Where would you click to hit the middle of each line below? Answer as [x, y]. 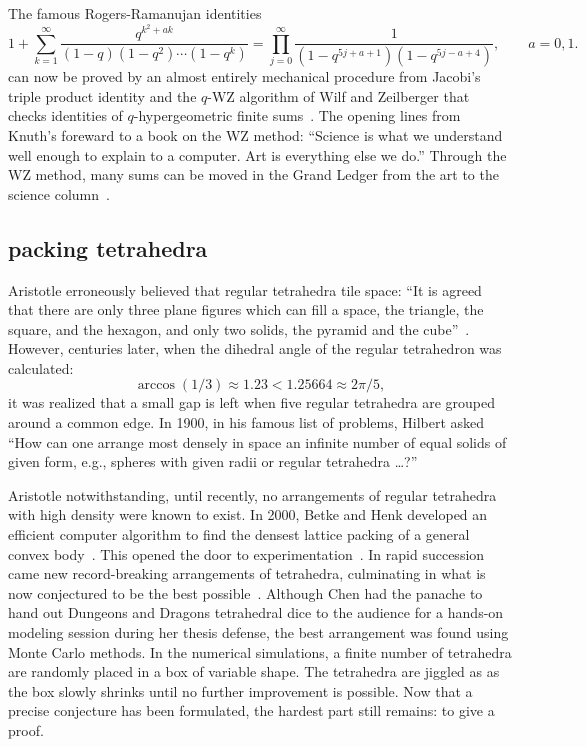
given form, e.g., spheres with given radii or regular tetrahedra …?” [213, 461]
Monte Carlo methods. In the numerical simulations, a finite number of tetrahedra [260, 651]
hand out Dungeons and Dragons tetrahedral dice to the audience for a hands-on [256, 612]
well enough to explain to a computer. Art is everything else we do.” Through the [257, 154]
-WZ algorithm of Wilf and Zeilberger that [338, 95]
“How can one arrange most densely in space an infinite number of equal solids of [257, 441]
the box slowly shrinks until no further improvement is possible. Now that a [240, 690]
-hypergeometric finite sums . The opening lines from [297, 115]
